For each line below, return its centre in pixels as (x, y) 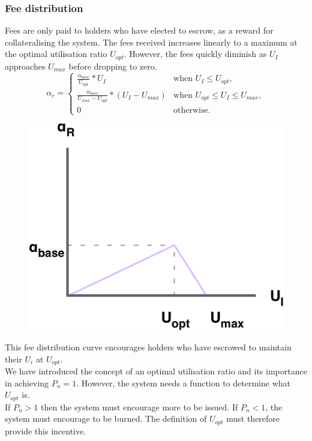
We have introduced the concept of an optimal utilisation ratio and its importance (156, 371)
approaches (25, 66)
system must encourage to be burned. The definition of (106, 418)
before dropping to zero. (113, 66)
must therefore (253, 418)
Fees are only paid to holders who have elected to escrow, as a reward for (139, 30)
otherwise (191, 111)
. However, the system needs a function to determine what (183, 382)
